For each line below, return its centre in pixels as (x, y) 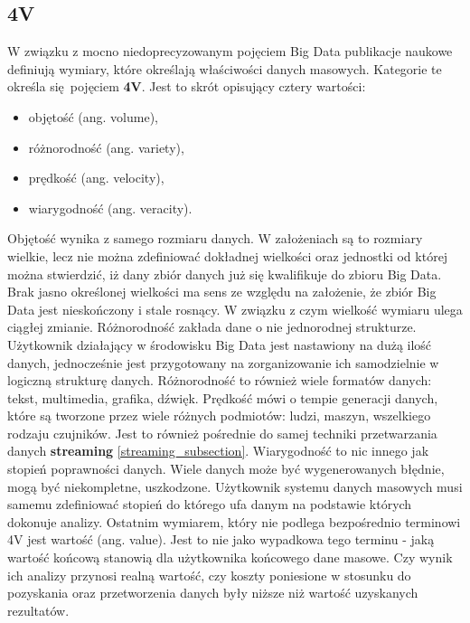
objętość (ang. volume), (93, 116)
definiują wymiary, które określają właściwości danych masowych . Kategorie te (225, 68)
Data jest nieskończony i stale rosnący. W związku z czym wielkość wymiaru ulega (235, 309)
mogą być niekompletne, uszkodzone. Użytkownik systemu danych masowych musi (235, 486)
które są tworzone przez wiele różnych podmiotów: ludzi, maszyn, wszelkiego (219, 415)
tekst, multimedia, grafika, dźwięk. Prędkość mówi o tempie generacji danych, (223, 397)
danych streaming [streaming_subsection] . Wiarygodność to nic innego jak (218, 451)
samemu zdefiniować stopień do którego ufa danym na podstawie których (210, 504)
